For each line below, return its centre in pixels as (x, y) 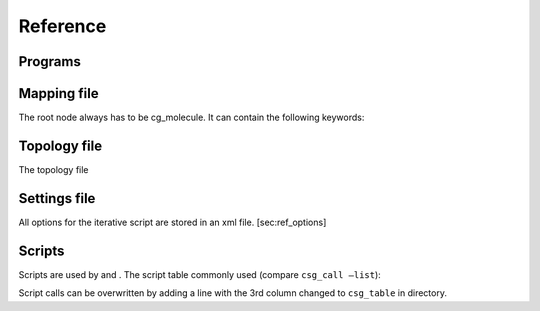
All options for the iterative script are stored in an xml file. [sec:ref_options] (172, 222)
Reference (62, 26)
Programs (50, 61)
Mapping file (58, 93)
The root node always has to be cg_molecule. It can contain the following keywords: (191, 117)
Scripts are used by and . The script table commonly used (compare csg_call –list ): (200, 274)
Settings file (57, 198)
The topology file (53, 169)
